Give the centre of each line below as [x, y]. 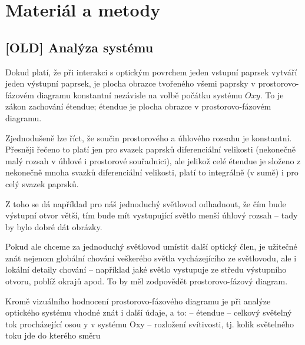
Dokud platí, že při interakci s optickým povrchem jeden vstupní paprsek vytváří [151, 72]
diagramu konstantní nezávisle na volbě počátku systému [140, 94]
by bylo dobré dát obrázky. [54, 226]
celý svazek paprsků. [42, 183]
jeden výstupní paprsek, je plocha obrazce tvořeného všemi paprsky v [130, 83]
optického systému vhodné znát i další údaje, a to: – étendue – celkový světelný [149, 312]
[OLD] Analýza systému [79, 47]
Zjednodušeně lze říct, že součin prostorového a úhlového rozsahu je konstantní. [149, 137]
